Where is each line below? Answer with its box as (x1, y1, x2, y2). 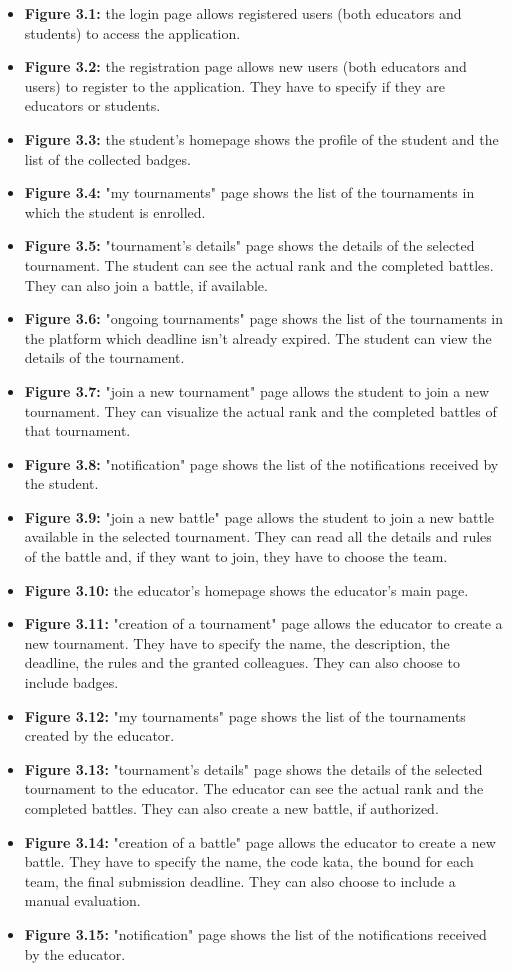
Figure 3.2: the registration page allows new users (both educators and (24, 56, 467, 77)
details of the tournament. (24, 347, 185, 368)
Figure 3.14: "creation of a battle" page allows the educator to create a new (24, 831, 496, 852)
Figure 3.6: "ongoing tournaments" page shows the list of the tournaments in (24, 308, 503, 329)
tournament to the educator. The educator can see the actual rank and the (24, 778, 484, 799)
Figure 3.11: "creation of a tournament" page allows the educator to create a (24, 613, 503, 634)
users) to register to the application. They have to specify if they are (24, 75, 445, 96)
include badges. (24, 672, 119, 693)
